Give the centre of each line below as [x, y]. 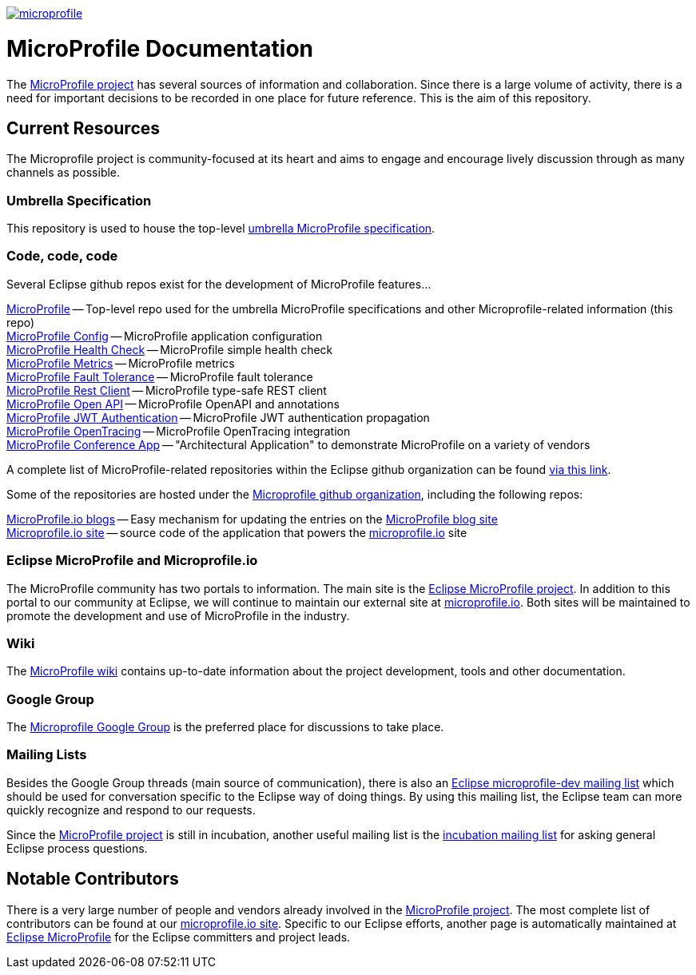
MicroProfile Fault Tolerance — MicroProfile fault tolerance [160, 376]
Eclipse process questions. [77, 848]
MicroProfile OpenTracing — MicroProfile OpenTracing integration [179, 431]
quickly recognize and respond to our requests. [131, 810]
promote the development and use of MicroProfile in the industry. [178, 615]
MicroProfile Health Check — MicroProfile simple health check [170, 349]
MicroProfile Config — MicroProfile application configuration [165, 336]
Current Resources [84, 128]
